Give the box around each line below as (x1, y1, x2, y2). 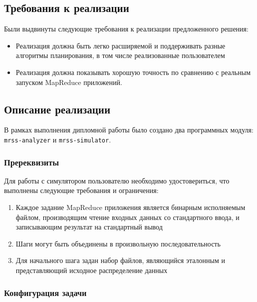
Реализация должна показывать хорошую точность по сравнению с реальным (15, 66, 251, 77)
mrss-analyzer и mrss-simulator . (4, 134, 111, 144)
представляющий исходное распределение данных (15, 265, 168, 275)
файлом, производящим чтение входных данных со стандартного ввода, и (15, 211, 240, 222)
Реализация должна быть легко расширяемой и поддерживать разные (15, 40, 226, 50)
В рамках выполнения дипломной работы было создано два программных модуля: (4, 124, 254, 135)
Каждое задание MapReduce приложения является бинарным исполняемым (15, 202, 246, 212)
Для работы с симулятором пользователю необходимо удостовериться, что (4, 175, 230, 185)
